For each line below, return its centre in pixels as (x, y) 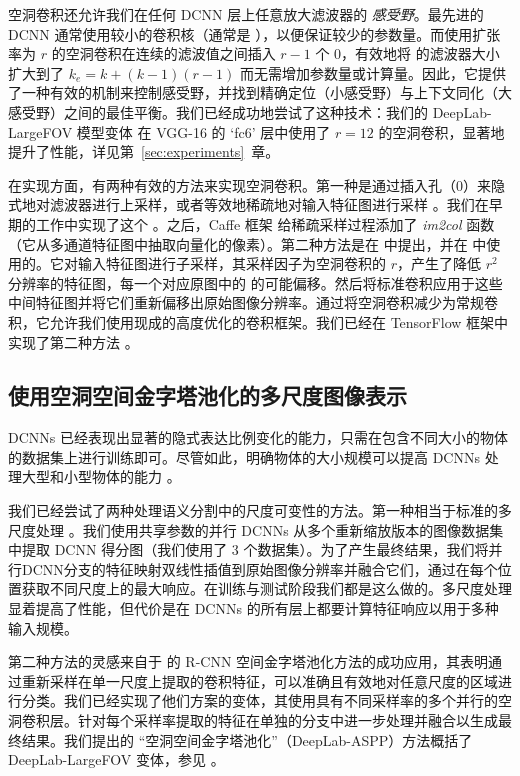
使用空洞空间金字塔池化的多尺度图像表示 (207, 395)
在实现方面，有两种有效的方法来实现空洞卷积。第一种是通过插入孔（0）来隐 (256, 184)
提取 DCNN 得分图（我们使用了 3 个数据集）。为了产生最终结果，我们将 (255, 549)
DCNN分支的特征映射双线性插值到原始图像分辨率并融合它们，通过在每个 (259, 568)
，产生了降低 (439, 263)
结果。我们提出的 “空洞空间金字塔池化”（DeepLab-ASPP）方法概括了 (247, 739)
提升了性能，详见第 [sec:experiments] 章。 (144, 151)
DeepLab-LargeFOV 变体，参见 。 (116, 759)
